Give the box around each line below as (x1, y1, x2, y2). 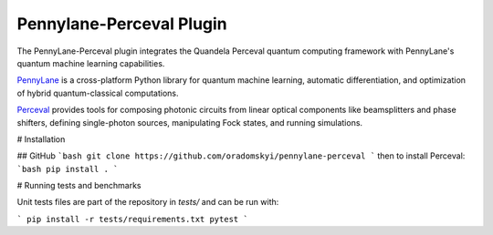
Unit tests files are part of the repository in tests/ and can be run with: (16, 197, 279, 208)
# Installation (16, 133, 66, 145)
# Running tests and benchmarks (16, 180, 142, 191)
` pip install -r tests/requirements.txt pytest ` (16, 214, 248, 224)
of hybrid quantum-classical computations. (16, 87, 179, 98)
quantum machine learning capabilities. (16, 57, 165, 68)
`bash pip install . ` (16, 164, 119, 174)
